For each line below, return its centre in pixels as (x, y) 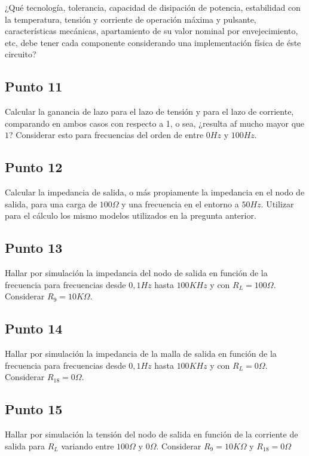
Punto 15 (34, 409)
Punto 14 (34, 328)
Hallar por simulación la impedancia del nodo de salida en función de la (136, 273)
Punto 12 (34, 167)
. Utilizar (277, 203)
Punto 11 (34, 86)
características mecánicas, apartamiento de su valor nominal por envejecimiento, (152, 31)
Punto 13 (34, 248)
